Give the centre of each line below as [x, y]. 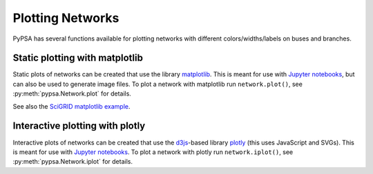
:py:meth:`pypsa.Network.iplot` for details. [73, 162]
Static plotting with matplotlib [78, 58]
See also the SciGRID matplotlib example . [71, 106]
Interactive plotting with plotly [79, 126]
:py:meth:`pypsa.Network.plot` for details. [72, 94]
